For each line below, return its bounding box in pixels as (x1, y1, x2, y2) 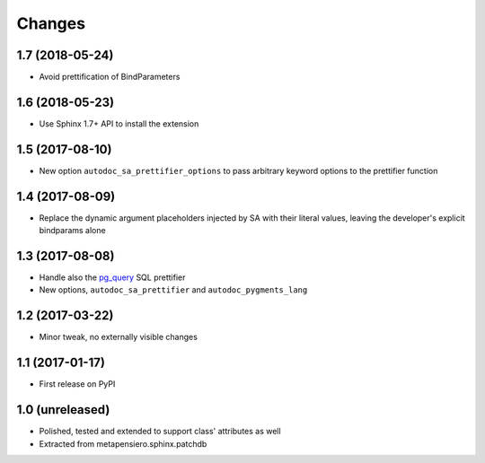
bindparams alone (39, 225, 107, 236)
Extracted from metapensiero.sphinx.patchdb (39, 438, 207, 449)
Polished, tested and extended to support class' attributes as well (39, 426, 282, 437)
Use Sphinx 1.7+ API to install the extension (39, 118, 199, 129)
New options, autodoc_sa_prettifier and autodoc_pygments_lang (39, 284, 308, 295)
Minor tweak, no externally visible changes (39, 332, 198, 343)
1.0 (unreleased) (16, 402, 110, 417)
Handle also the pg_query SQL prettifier (39, 272, 186, 283)
